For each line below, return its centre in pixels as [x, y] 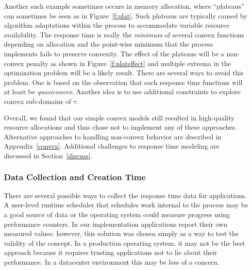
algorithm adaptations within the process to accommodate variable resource [117, 25]
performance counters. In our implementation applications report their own [116, 224]
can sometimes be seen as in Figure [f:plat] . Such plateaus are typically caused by [126, 15]
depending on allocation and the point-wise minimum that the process [109, 44]
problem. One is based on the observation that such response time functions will [123, 82]
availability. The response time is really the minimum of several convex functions [124, 34]
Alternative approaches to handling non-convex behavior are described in [113, 136]
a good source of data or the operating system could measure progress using [117, 214]
